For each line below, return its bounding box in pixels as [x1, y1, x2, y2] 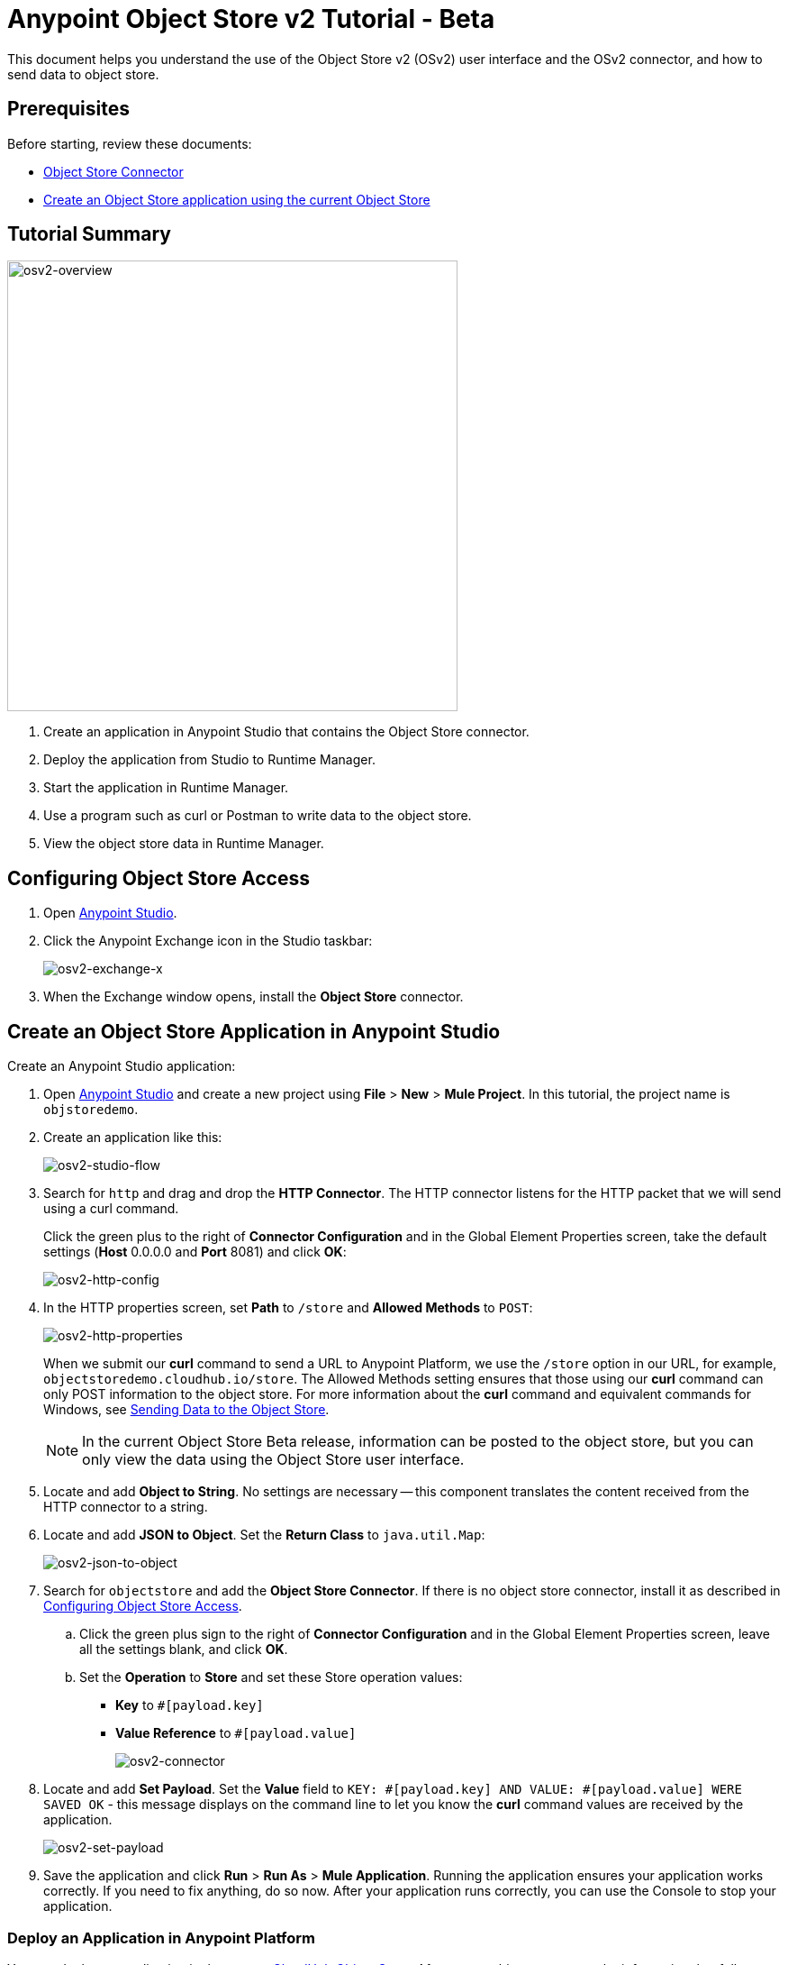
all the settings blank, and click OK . [79, 1641, 288, 1658]
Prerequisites [7, 97, 130, 121]
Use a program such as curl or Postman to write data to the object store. [43, 808, 472, 824]
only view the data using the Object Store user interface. [82, 1450, 465, 1469]
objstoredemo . [43, 1101, 139, 1118]
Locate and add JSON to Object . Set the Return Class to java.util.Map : [43, 1527, 485, 1543]
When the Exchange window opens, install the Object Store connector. [43, 989, 464, 1005]
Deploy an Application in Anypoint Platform [7, 1928, 316, 1947]
